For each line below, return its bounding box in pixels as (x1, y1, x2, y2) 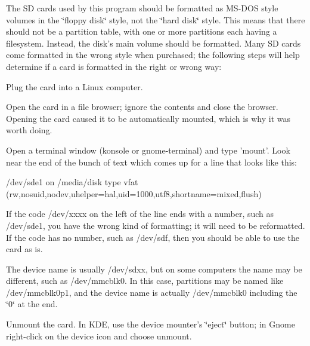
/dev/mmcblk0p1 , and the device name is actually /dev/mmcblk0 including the (6, 286, 297, 298)
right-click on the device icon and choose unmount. (6, 329, 192, 342)
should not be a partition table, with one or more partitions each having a (6, 25, 277, 38)
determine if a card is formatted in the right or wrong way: (6, 60, 222, 72)
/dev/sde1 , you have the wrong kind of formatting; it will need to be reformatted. (6, 219, 305, 231)
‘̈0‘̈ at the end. (6, 298, 58, 310)
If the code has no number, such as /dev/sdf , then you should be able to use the (6, 231, 300, 243)
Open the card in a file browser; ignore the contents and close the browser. (6, 100, 278, 113)
